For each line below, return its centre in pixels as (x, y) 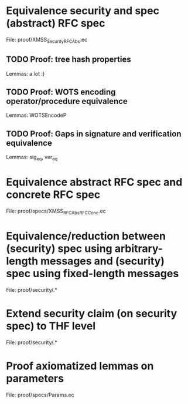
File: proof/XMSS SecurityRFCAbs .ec (47, 40)
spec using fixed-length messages (93, 273)
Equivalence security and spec (83, 11)
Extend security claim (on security (92, 313)
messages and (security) (102, 261)
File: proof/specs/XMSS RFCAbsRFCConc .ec (56, 211)
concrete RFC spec (53, 195)
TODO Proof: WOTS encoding (61, 92)
